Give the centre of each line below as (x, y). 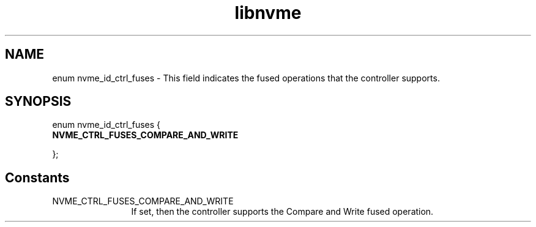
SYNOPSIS (38, 102)
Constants (37, 177)
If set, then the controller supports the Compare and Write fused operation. (282, 212)
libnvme (268, 13)
